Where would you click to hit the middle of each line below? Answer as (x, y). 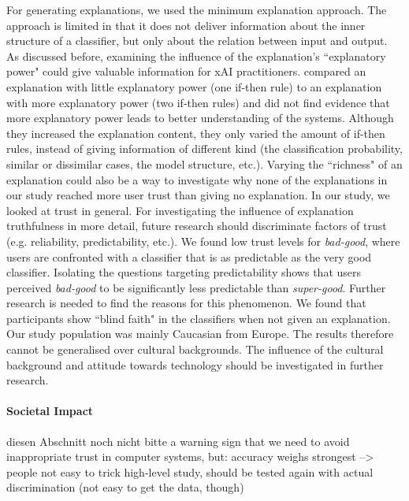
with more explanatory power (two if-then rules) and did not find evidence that (198, 102)
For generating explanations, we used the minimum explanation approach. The (197, 9)
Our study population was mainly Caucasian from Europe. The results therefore (200, 334)
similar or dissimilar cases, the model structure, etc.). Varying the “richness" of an (204, 163)
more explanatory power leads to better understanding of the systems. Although (200, 118)
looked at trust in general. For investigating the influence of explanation (180, 210)
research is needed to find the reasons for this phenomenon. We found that (186, 303)
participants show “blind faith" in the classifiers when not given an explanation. (199, 318)
